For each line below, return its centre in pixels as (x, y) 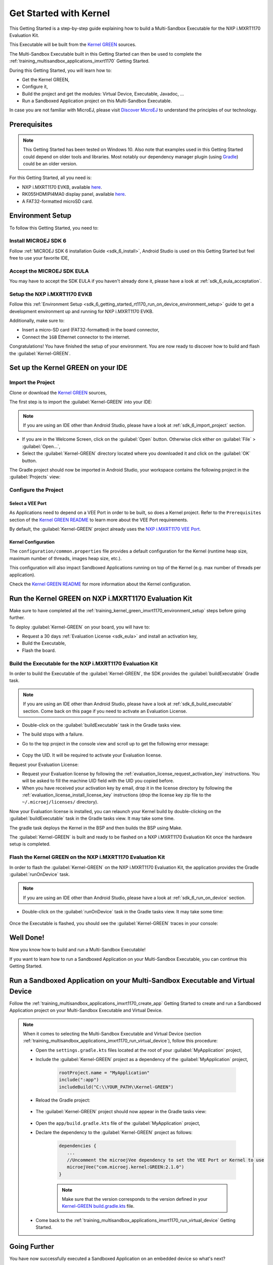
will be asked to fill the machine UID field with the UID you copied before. (98, 781)
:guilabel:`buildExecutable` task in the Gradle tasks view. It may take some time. (92, 818)
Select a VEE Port (28, 503)
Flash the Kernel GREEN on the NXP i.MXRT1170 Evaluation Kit (87, 857)
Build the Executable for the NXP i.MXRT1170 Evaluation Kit (84, 663)
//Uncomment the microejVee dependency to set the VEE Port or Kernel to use (165, 1160)
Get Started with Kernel (60, 13)
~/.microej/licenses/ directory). (60, 802)
